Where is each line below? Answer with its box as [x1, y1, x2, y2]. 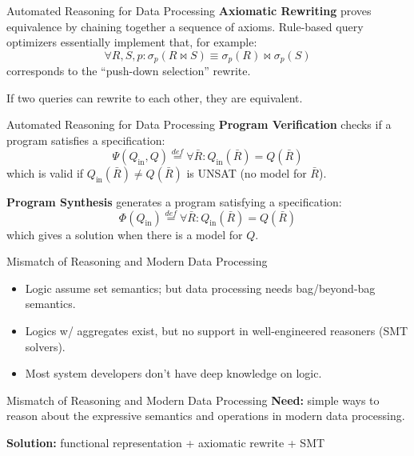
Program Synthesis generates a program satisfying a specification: [6, 193, 342, 210]
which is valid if [6, 164, 84, 181]
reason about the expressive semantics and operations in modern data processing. [6, 407, 405, 424]
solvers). [25, 338, 66, 354]
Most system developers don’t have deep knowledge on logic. [25, 365, 322, 382]
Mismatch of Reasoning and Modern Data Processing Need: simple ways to [6, 391, 380, 408]
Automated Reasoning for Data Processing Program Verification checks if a [6, 116, 392, 133]
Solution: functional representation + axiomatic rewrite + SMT [6, 434, 325, 450]
